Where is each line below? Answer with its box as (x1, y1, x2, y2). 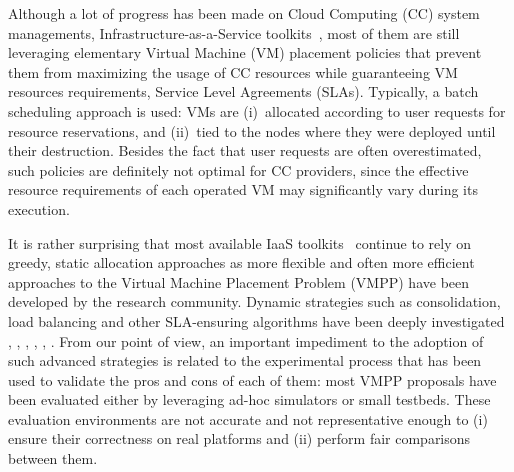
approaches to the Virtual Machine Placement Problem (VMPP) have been (8, 271, 470, 292)
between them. (8, 448, 98, 469)
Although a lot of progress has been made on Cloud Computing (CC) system (8, 3, 480, 23)
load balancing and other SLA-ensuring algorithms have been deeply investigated (8, 310, 505, 331)
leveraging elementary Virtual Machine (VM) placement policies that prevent (8, 42, 482, 63)
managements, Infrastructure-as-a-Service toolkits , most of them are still (8, 22, 460, 43)
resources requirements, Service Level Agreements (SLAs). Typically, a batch (8, 81, 479, 102)
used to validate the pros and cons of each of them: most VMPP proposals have (8, 369, 497, 390)
